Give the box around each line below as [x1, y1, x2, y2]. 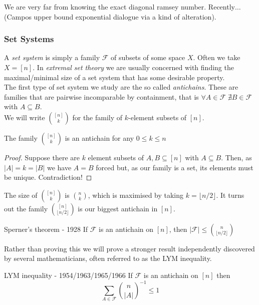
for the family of [72, 112, 123, 122]
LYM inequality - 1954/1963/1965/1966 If [4, 269, 133, 280]
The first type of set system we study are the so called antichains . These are [4, 82, 238, 92]
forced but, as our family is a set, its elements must [96, 162, 253, 172]
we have [47, 162, 72, 172]
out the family [4, 203, 48, 213]
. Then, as [221, 152, 252, 162]
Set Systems [4, 33, 54, 45]
